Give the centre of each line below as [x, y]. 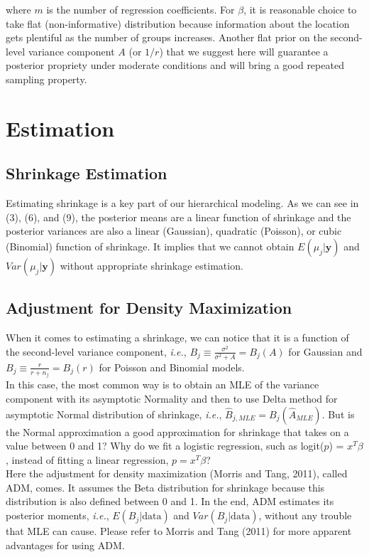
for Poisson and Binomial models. [172, 367]
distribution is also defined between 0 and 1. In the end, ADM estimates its [170, 501]
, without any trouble [305, 515]
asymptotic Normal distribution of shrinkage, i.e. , [114, 414]
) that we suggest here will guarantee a [244, 51]
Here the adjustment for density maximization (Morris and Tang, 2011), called [177, 473]
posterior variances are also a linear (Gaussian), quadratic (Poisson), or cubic [174, 231]
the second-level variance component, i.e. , [96, 351]
